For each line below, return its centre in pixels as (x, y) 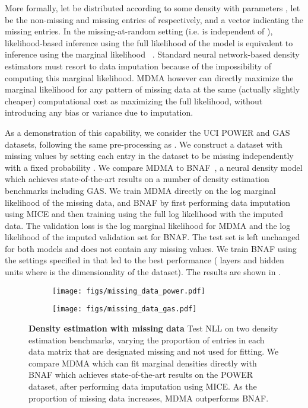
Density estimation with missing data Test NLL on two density (153, 328)
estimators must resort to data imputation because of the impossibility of (138, 66)
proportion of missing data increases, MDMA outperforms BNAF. (149, 398)
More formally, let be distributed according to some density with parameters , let (153, 8)
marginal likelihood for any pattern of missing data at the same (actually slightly (153, 89)
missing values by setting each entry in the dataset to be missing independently (149, 156)
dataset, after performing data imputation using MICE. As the (143, 386)
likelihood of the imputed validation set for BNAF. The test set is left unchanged (153, 237)
